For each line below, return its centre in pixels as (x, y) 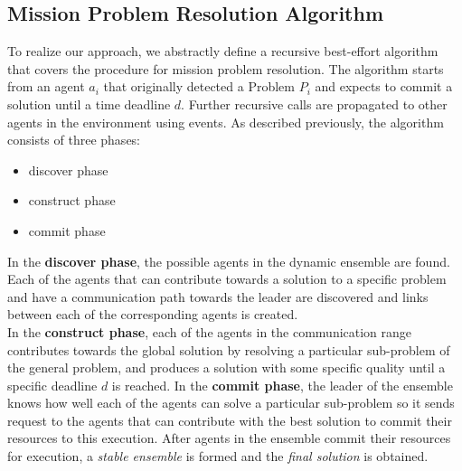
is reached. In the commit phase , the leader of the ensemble (282, 385)
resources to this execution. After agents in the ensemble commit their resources (229, 438)
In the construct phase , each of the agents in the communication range (210, 331)
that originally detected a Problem (199, 86)
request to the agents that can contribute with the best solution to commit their (230, 420)
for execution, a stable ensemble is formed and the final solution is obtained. (218, 456)
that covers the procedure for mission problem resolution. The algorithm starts (226, 68)
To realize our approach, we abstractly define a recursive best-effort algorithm (223, 51)
